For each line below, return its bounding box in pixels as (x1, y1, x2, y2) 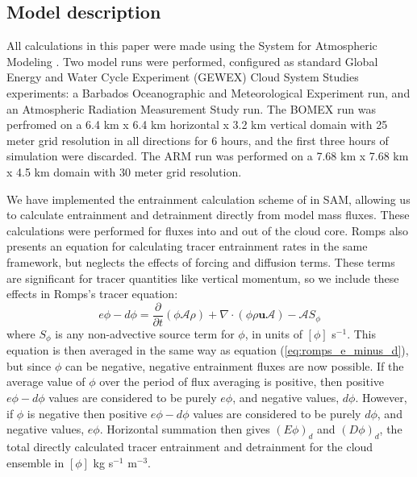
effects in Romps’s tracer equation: (6, 285, 178, 302)
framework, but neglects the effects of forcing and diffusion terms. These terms (6, 253, 395, 270)
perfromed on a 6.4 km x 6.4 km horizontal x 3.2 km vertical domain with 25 (6, 116, 388, 133)
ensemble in (6, 454, 65, 471)
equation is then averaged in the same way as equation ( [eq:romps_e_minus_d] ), (6, 342, 409, 359)
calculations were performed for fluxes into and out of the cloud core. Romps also (6, 222, 409, 238)
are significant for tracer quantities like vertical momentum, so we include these (6, 269, 399, 286)
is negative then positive (27, 404, 148, 421)
